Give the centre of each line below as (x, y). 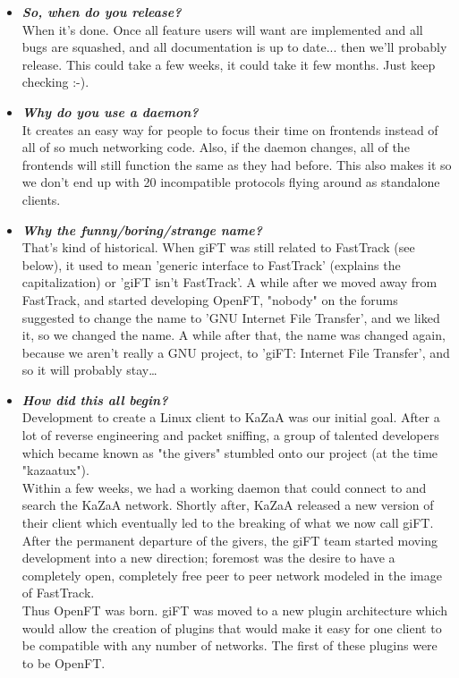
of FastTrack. (58, 593)
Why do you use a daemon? (110, 111)
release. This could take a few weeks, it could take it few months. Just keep (229, 64)
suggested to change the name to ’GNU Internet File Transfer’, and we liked (231, 317)
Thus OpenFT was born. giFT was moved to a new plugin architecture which (234, 610)
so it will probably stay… (89, 370)
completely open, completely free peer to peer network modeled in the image (232, 575)
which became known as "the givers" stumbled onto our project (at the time (230, 452)
